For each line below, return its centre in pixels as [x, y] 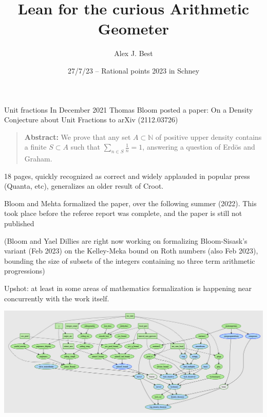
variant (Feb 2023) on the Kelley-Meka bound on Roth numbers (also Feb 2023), [131, 251]
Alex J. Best [133, 53]
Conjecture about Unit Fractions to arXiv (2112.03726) [91, 120]
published [19, 223]
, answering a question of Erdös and [199, 147]
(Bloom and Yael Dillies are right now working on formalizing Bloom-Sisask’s [126, 240]
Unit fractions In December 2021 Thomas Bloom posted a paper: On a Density [129, 109]
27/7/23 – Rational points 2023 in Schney [133, 70]
